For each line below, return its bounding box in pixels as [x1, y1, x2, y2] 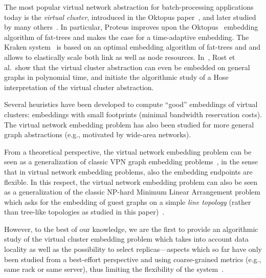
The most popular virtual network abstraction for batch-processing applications [4, 2, 254, 12]
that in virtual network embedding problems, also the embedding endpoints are [4, 166, 253, 177]
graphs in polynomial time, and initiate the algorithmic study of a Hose [4, 72, 229, 82]
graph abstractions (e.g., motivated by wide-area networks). [4, 129, 191, 140]
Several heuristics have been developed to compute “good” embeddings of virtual [4, 99, 258, 110]
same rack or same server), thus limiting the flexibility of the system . [4, 264, 224, 274]
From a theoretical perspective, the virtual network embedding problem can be [4, 146, 252, 157]
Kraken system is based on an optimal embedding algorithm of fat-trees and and [4, 41, 261, 52]
